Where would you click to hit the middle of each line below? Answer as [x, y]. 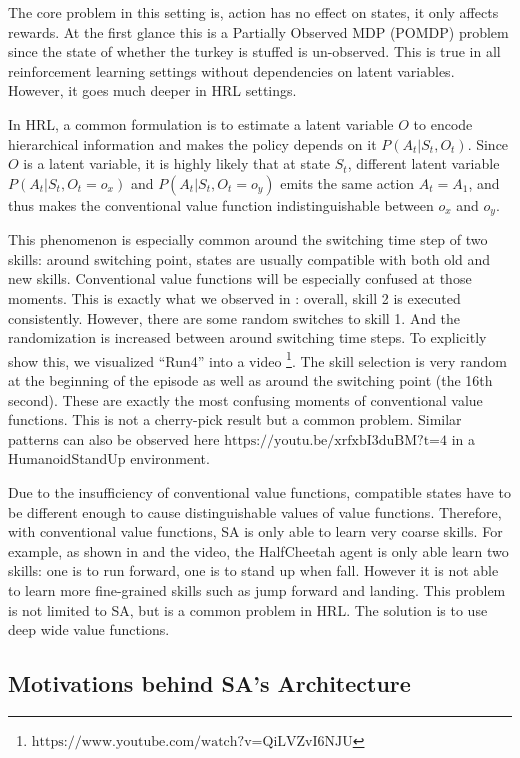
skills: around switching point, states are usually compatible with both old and [249, 258]
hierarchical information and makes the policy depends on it [192, 143]
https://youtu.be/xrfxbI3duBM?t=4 [335, 440]
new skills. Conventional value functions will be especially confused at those [240, 278]
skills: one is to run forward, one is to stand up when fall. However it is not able [253, 570]
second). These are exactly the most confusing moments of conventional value [245, 399]
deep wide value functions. [89, 629]
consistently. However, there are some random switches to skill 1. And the [234, 317]
